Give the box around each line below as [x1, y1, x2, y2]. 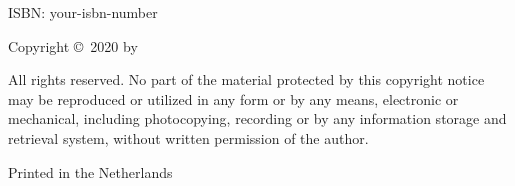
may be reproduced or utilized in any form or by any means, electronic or [8, 88, 459, 109]
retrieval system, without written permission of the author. [8, 127, 369, 148]
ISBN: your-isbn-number [8, 2, 158, 22]
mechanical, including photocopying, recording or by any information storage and [8, 108, 507, 129]
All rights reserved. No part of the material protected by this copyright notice [8, 69, 485, 90]
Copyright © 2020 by [8, 35, 138, 56]
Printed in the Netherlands [8, 161, 173, 182]
